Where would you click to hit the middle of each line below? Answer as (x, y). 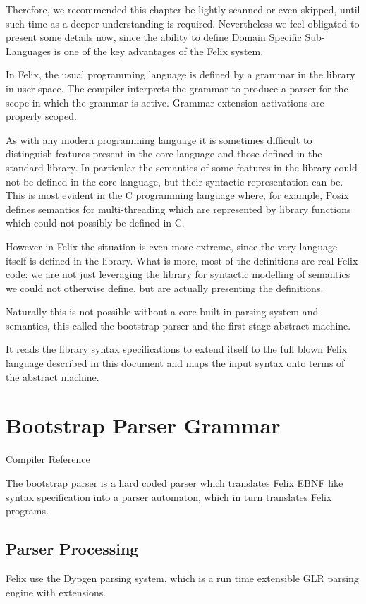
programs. (27, 511)
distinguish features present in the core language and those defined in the (164, 153)
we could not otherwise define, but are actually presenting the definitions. (165, 288)
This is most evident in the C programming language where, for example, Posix (177, 195)
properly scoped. (41, 116)
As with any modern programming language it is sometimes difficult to (159, 139)
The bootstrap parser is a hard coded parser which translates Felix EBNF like (175, 482)
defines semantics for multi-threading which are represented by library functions (178, 209)
